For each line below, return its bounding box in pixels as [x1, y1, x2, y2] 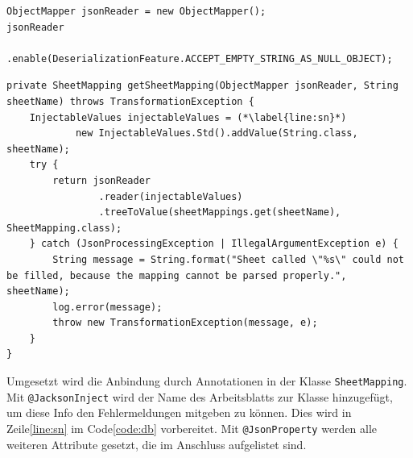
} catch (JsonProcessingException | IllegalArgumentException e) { [29, 238, 399, 250]
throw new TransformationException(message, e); [52, 317, 318, 329]
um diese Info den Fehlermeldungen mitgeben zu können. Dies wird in [6, 404, 352, 421]
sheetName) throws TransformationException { [6, 95, 254, 107]
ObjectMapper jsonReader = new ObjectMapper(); [6, 6, 266, 17]
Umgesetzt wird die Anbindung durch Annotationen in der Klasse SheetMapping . [6, 373, 407, 389]
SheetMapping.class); [6, 222, 122, 234]
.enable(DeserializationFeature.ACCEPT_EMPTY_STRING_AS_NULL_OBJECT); [6, 52, 393, 65]
